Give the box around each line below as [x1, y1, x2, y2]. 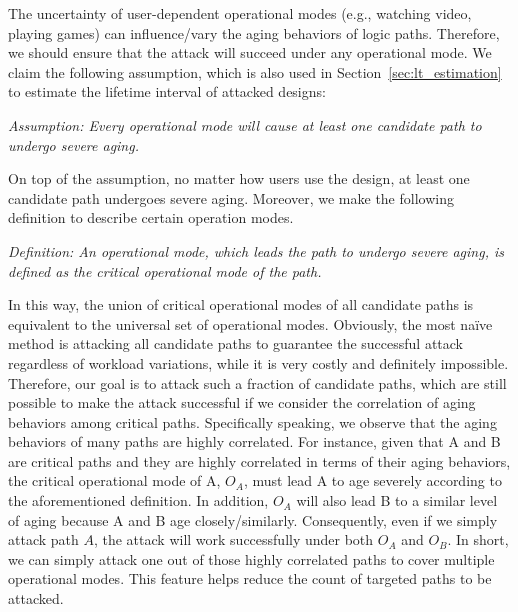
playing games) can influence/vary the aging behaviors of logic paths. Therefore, [8, 22, 500, 43]
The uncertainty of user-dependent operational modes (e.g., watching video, [8, 3, 472, 23]
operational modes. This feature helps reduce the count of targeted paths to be [8, 568, 492, 589]
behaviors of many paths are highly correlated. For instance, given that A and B [8, 431, 501, 452]
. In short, [447, 529, 509, 550]
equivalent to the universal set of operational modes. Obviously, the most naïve [8, 313, 493, 334]
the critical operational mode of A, [8, 470, 221, 491]
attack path [8, 529, 79, 550]
